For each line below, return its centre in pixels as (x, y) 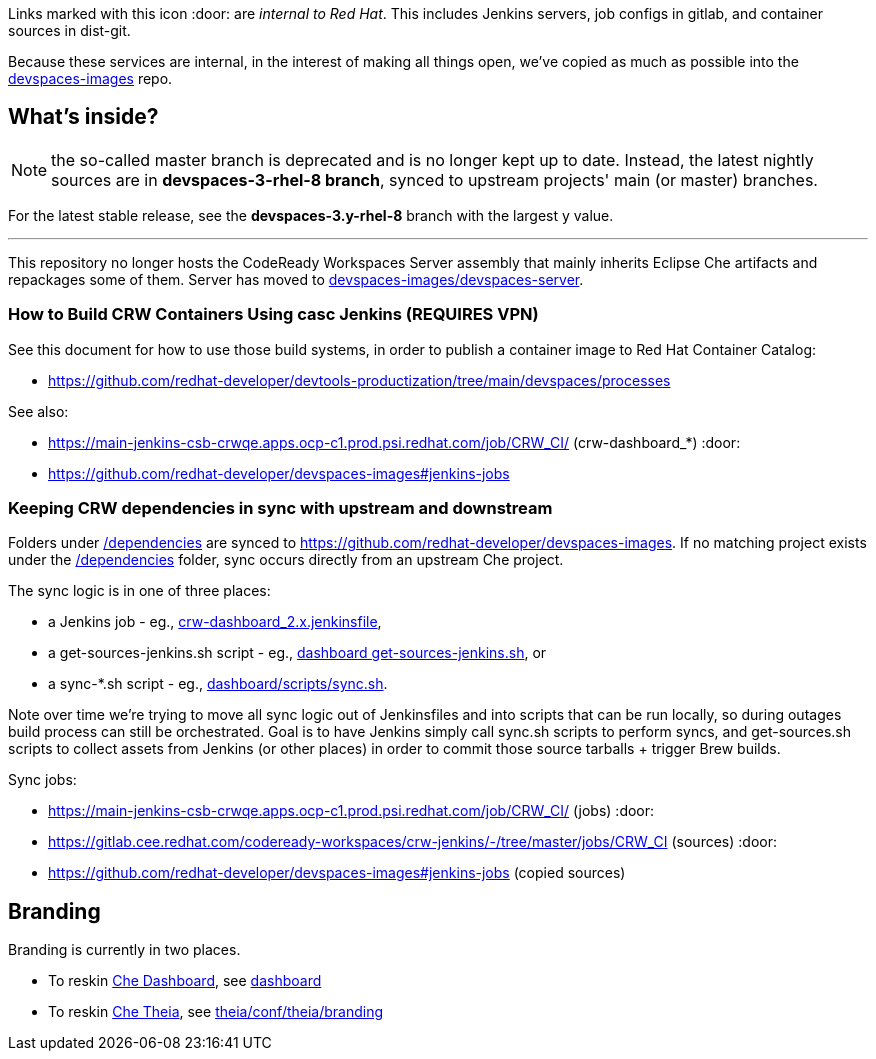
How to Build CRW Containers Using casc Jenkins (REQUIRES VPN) (273, 314)
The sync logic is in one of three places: (139, 591)
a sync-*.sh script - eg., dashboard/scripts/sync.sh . (218, 684)
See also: (38, 411)
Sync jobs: (42, 780)
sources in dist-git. (69, 30)
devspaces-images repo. (90, 78)
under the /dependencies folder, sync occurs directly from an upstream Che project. (286, 560)
